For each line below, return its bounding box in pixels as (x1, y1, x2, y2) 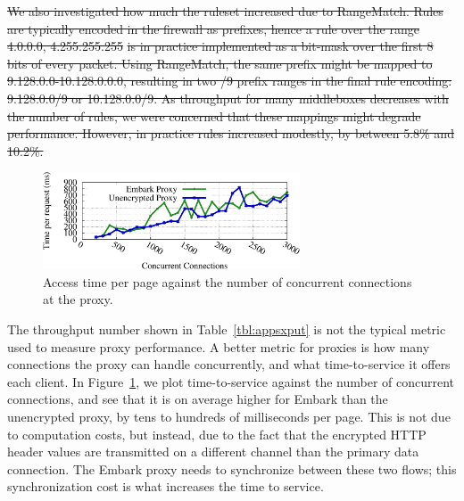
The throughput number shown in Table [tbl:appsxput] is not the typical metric (7, 319, 446, 338)
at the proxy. (43, 290, 113, 308)
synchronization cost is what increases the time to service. (7, 477, 324, 496)
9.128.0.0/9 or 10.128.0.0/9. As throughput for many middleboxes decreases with (7, 88, 449, 107)
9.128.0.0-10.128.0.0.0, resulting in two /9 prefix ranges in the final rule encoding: (7, 71, 452, 90)
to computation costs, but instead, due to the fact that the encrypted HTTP (7, 424, 427, 443)
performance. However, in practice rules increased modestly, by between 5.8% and (7, 124, 454, 143)
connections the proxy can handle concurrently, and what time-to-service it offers (7, 355, 451, 374)
